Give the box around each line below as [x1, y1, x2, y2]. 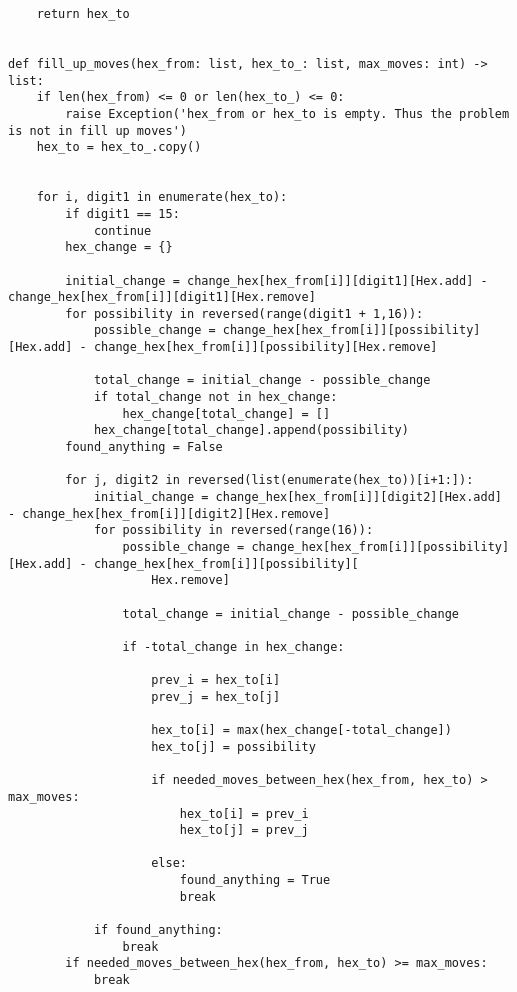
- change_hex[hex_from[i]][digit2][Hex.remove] [8, 506, 331, 521]
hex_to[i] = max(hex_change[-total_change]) [151, 723, 452, 738]
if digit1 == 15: [65, 206, 180, 221]
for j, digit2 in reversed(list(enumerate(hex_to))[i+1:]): [65, 473, 474, 488]
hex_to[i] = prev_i [179, 806, 309, 821]
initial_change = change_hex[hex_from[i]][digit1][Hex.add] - [65, 273, 488, 288]
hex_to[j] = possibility [151, 739, 316, 754]
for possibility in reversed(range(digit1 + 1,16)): [65, 306, 424, 321]
